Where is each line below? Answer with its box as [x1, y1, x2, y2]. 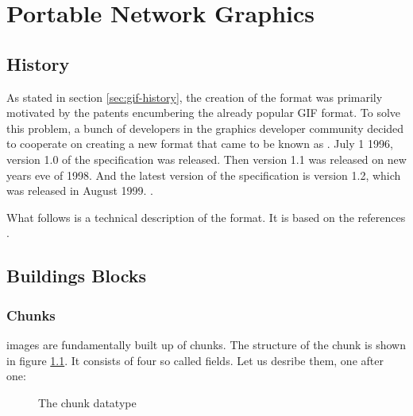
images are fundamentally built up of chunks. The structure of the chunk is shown [6, 336, 406, 352]
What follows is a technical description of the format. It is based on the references [6, 208, 406, 225]
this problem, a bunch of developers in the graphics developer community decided [6, 119, 404, 136]
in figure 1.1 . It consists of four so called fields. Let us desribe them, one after [6, 352, 384, 368]
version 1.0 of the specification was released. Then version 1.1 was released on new [6, 150, 407, 167]
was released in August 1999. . [6, 182, 153, 199]
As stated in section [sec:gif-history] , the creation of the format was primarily [6, 88, 383, 105]
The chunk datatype [38, 394, 137, 410]
